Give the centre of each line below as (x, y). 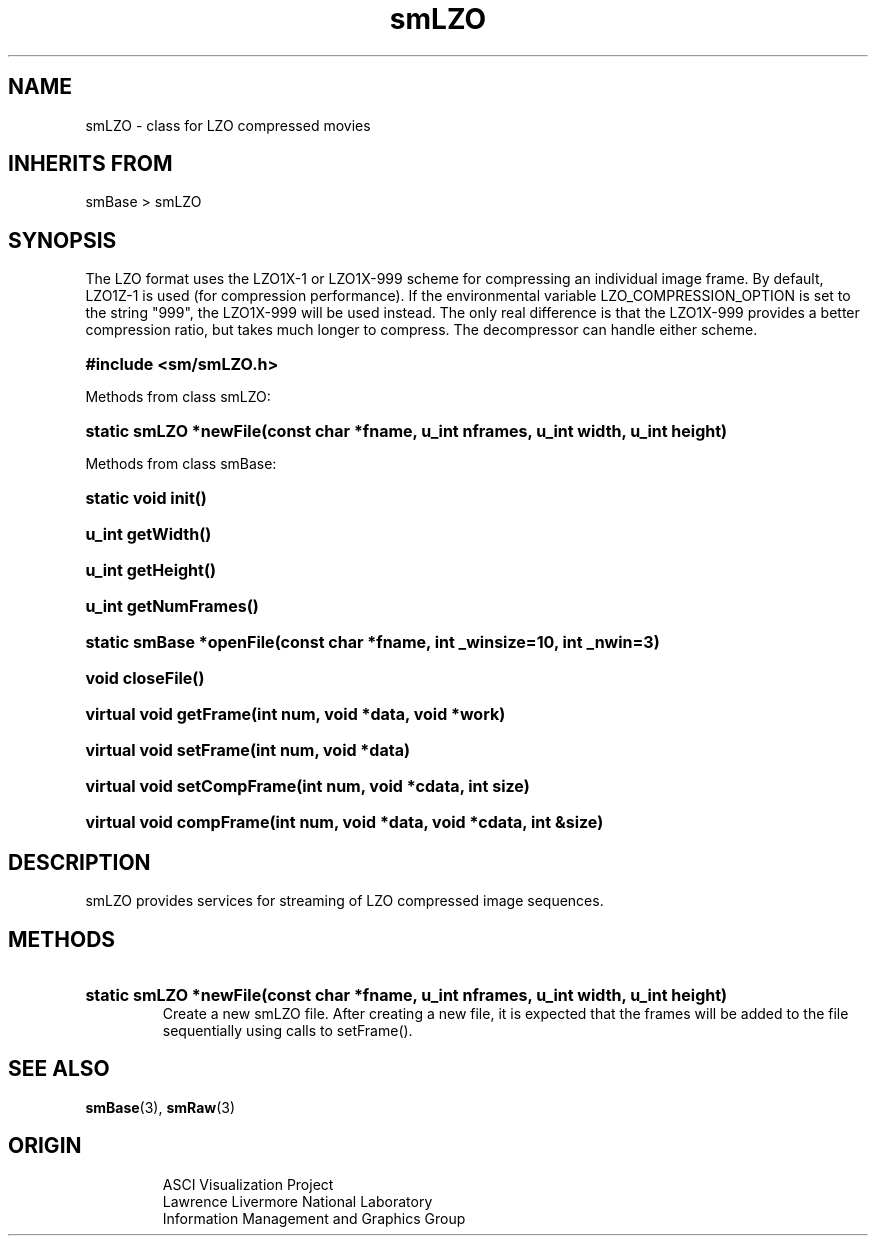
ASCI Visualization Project (248, 1184)
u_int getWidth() (148, 534)
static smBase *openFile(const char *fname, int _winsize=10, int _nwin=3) (372, 642)
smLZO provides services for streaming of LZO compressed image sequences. (344, 901)
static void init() (146, 498)
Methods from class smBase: (181, 464)
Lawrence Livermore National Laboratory (297, 1201)
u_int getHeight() (150, 570)
